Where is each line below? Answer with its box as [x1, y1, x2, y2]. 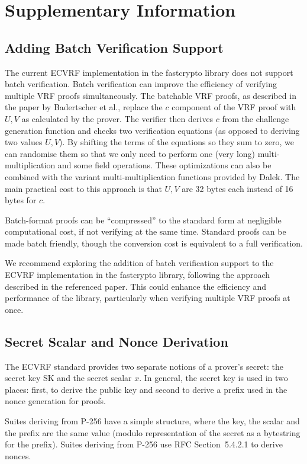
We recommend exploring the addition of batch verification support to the [5, 257, 274, 269]
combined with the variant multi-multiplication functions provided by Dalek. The [5, 170, 300, 183]
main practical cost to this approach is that [5, 182, 162, 194]
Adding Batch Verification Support [5, 38, 224, 56]
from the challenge [222, 112, 289, 124]
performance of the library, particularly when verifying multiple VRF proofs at [5, 292, 290, 304]
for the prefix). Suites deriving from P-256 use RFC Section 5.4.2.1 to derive [5, 438, 283, 450]
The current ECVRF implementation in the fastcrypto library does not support [5, 66, 293, 78]
